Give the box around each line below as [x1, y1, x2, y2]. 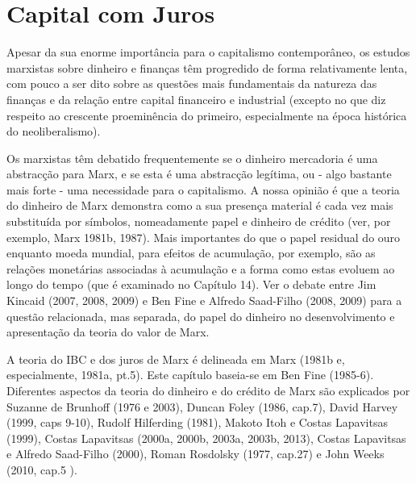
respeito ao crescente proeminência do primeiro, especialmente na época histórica [6, 106, 407, 123]
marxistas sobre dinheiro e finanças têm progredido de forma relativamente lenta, [6, 59, 408, 76]
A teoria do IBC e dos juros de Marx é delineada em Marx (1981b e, [6, 350, 345, 367]
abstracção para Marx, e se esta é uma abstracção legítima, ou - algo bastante [6, 165, 392, 182]
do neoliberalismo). [6, 123, 101, 140]
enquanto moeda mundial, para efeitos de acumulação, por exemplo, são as [6, 244, 376, 261]
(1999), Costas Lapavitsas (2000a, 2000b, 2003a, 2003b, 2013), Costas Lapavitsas [6, 429, 406, 446]
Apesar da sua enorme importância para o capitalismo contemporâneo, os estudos [6, 44, 410, 60]
